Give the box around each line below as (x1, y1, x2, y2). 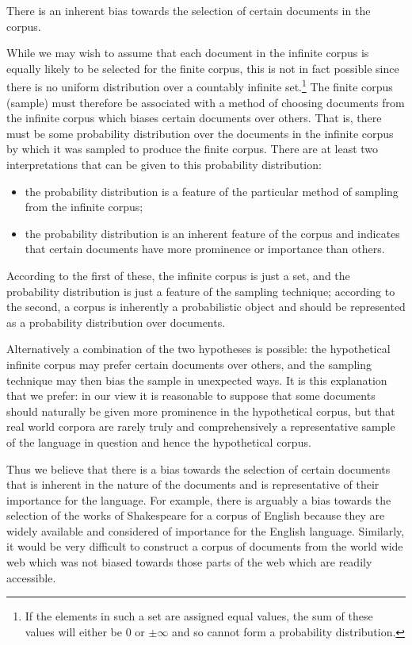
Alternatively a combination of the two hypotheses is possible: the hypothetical (6, 340, 391, 357)
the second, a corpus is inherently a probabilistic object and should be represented (6, 298, 406, 315)
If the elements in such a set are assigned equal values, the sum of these (25, 608, 373, 624)
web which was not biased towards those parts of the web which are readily (6, 554, 372, 570)
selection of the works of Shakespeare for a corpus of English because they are (6, 507, 385, 524)
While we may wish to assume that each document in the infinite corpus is (6, 44, 369, 61)
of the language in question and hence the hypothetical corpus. (6, 433, 311, 450)
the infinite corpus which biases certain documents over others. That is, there (6, 109, 382, 126)
